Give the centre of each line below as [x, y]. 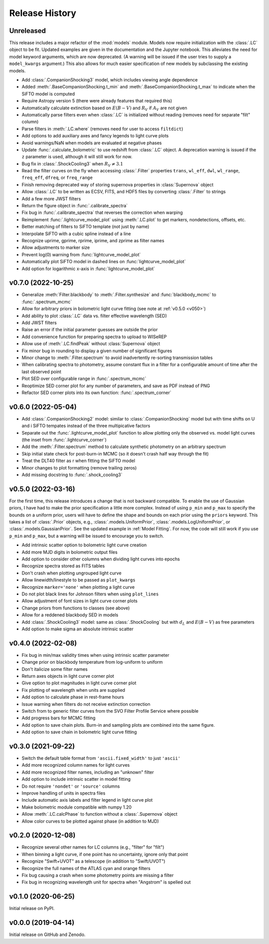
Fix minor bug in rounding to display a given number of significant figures [97, 351]
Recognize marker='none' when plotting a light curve [78, 587]
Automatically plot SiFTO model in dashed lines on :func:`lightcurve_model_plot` [104, 262]
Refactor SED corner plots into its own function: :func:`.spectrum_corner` [97, 393]
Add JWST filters [39, 323]
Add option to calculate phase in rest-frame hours [73, 697]
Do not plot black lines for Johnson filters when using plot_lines [90, 594]
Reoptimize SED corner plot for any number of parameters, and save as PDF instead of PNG [116, 386]
